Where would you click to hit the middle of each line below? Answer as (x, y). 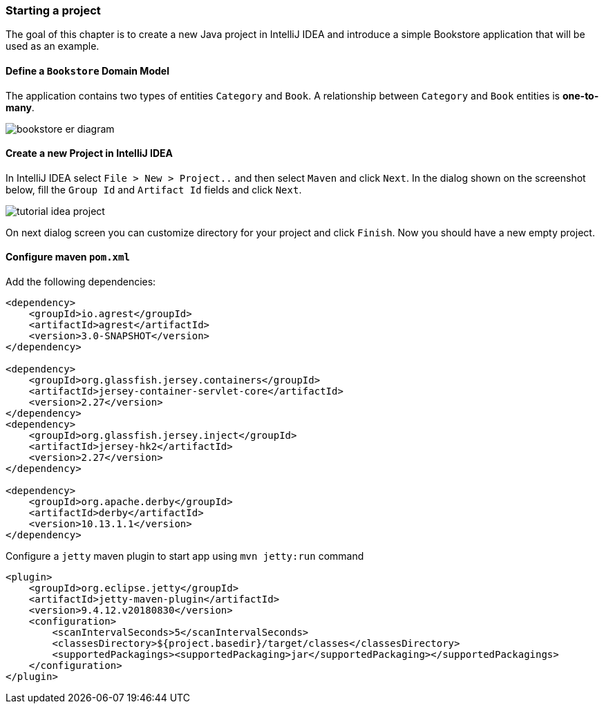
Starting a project (53, 10)
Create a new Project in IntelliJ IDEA (89, 153)
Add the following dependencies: (81, 282)
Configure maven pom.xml (68, 257)
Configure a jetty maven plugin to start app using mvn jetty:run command (185, 556)
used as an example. (53, 46)
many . (20, 107)
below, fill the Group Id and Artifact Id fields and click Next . (154, 189)
